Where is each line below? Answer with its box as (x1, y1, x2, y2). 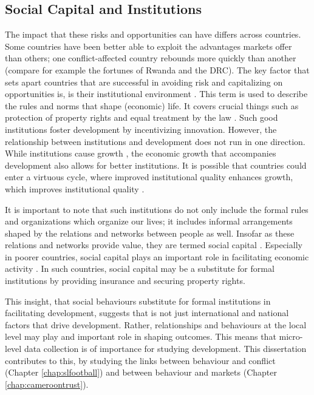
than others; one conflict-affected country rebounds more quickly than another (5, 52, 296, 64)
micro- (279, 330, 303, 343)
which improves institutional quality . (5, 182, 145, 195)
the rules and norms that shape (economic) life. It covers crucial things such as (5, 99, 299, 112)
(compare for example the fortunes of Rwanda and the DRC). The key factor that (5, 63, 310, 76)
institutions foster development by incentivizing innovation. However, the (5, 123, 277, 135)
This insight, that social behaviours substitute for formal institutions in (5, 294, 271, 307)
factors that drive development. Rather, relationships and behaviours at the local (5, 318, 307, 331)
